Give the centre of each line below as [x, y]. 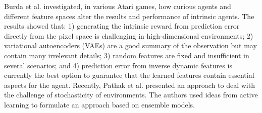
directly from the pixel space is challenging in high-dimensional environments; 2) [129, 35]
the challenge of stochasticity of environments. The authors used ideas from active [131, 95]
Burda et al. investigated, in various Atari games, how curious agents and [118, 6]
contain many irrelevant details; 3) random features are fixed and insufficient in [127, 55]
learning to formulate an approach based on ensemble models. [99, 104]
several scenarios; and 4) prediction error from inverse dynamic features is [118, 65]
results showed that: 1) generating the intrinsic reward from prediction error [122, 26]
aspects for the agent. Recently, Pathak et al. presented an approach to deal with [129, 85]
